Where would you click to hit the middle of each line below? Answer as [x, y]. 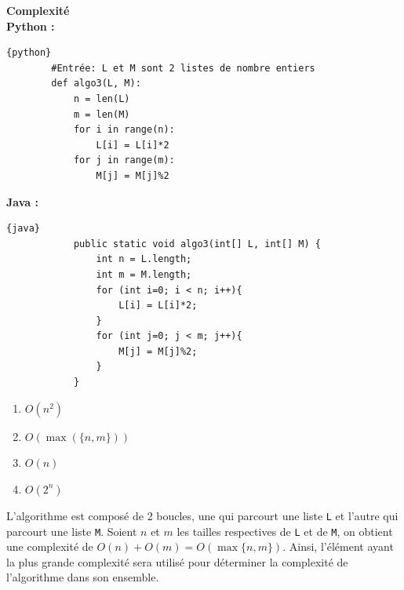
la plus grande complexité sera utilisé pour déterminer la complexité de [177, 561]
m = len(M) [102, 114]
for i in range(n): [124, 130]
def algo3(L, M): [96, 84]
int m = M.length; [144, 274]
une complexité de [50, 546]
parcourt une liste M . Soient [72, 531]
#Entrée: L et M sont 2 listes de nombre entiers [183, 68]
